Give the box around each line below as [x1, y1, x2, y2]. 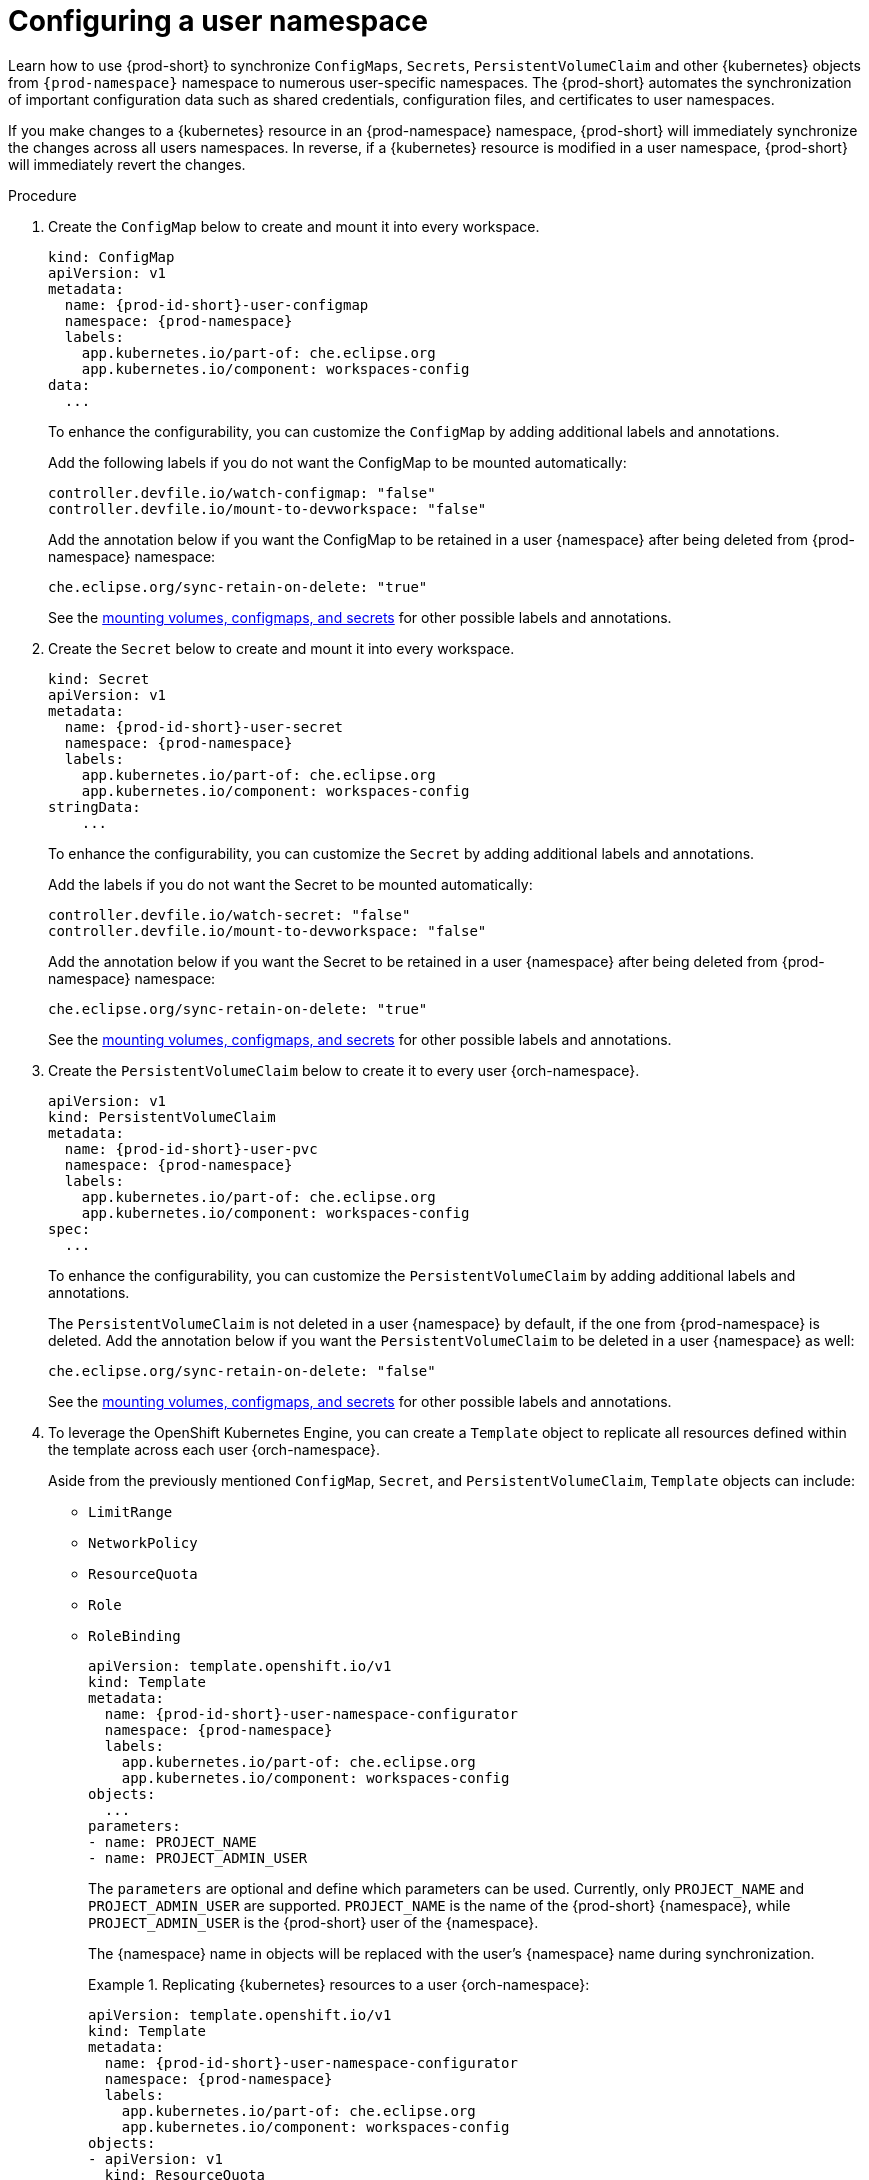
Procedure [8, 186, 77, 204]
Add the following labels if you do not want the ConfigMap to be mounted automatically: [48, 453, 627, 471]
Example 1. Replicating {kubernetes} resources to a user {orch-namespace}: [88, 1975, 590, 1993]
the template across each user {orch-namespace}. [48, 1440, 381, 1458]
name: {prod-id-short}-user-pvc [64, 1140, 318, 1157]
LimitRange [88, 1503, 173, 1520]
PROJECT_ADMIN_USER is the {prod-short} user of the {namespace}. [88, 1913, 539, 1931]
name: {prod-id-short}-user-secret [64, 718, 344, 735]
